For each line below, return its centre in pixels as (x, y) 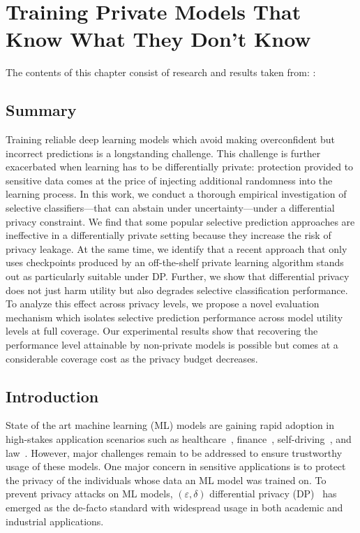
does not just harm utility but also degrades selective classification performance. (177, 290)
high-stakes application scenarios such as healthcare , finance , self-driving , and (179, 439)
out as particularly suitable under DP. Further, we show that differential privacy (178, 276)
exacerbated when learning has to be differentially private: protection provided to (180, 167)
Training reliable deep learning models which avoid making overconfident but (170, 139)
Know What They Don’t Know (158, 39)
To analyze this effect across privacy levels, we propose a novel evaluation (163, 304)
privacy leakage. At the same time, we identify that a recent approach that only (177, 248)
